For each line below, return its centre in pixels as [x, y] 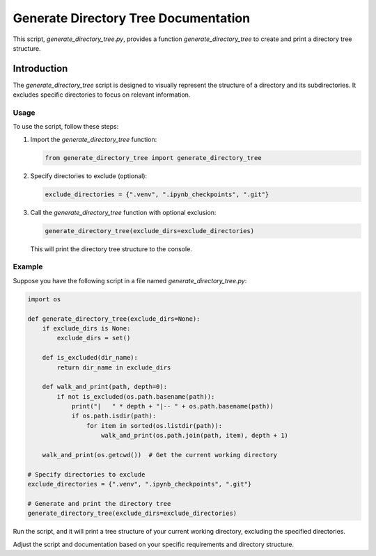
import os [44, 299]
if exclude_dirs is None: [86, 328]
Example [28, 267]
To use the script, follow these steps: [66, 127]
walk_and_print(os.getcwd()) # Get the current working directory [160, 455]
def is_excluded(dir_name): [90, 358]
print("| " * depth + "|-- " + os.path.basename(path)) [173, 406]
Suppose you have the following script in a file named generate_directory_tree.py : [130, 280]
